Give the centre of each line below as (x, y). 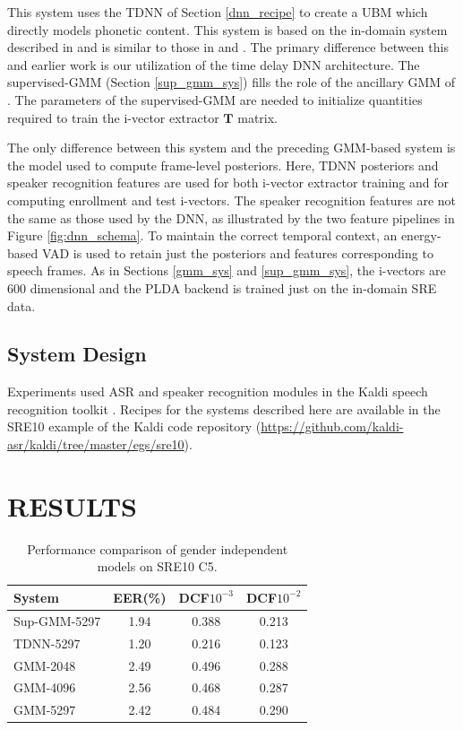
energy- (421, 235)
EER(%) (140, 597)
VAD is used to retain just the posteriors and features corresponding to (237, 252)
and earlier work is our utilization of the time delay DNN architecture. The (214, 64)
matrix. (257, 117)
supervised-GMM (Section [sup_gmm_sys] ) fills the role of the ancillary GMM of (231, 82)
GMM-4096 (45, 687)
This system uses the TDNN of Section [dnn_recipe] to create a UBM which (218, 12)
